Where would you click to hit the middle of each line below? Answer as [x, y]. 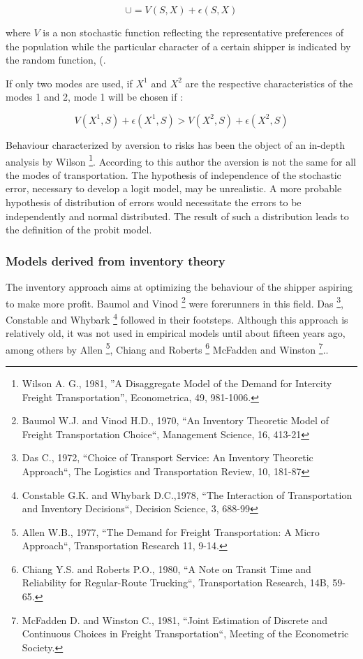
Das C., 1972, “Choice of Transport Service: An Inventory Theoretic [168, 457]
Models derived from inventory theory [116, 260]
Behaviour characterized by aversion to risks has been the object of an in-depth [176, 144]
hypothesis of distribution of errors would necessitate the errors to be [154, 202]
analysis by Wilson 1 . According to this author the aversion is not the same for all [181, 160]
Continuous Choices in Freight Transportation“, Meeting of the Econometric [185, 633]
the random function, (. [56, 60]
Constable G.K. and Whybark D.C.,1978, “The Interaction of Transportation [187, 494]
